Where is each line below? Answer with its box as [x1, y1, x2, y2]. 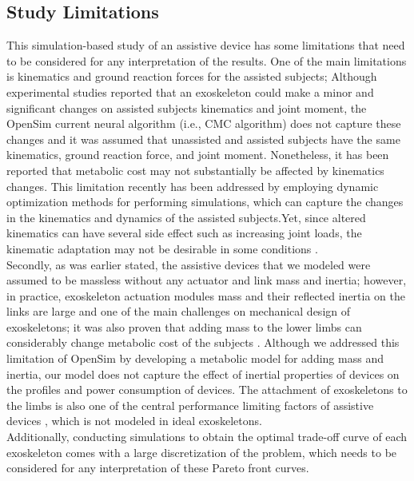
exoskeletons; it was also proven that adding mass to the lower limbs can [6, 318, 362, 335]
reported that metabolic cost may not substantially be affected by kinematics [6, 161, 384, 178]
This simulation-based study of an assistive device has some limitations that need [6, 37, 405, 54]
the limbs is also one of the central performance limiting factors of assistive [6, 396, 374, 413]
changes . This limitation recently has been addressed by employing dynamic [6, 177, 379, 194]
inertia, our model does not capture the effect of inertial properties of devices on [6, 365, 400, 382]
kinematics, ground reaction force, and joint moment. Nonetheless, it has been [6, 146, 389, 163]
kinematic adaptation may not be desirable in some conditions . [6, 240, 318, 256]
